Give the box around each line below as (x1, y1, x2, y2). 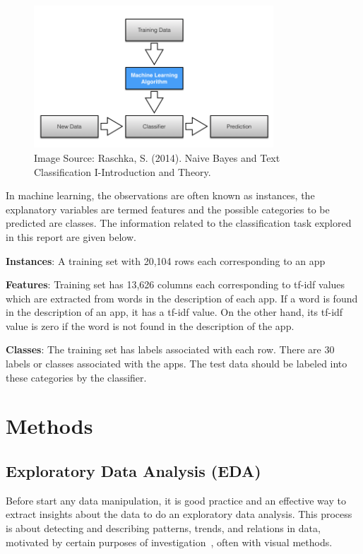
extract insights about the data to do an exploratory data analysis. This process (6, 507, 352, 521)
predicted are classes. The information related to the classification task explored (6, 216, 352, 230)
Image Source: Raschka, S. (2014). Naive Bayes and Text (34, 150, 280, 165)
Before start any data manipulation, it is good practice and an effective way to (6, 493, 346, 507)
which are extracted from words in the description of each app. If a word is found (6, 290, 358, 305)
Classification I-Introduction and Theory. (34, 164, 211, 179)
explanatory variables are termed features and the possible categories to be (6, 201, 330, 216)
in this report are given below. (6, 229, 136, 244)
